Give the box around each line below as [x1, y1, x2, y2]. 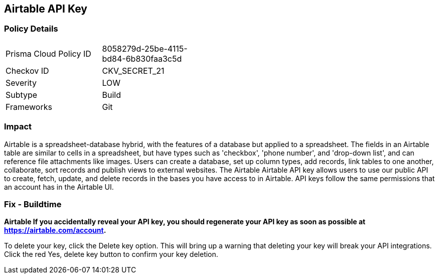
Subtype [6, 89, 38, 100]
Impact [4, 121, 32, 132]
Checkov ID [6, 65, 49, 76]
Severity [6, 77, 37, 88]
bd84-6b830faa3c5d [102, 53, 182, 64]
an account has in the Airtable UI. [4, 182, 114, 191]
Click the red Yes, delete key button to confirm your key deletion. [4, 250, 218, 259]
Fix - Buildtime [4, 199, 62, 209]
